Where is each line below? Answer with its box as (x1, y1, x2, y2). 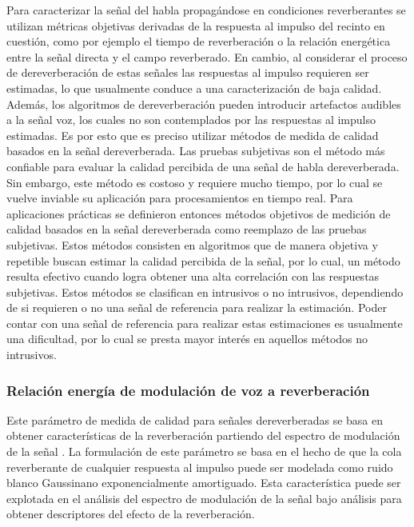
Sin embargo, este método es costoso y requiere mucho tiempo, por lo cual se (6, 174, 383, 190)
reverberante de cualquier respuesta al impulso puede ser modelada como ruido (6, 458, 393, 475)
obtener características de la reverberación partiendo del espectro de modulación (6, 427, 400, 444)
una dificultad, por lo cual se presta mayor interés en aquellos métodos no (6, 330, 368, 347)
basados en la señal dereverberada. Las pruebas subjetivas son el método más (6, 142, 385, 159)
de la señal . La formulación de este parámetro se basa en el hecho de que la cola (6, 443, 402, 460)
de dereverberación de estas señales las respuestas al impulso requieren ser (6, 64, 369, 81)
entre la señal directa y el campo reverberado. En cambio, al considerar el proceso (6, 48, 408, 65)
